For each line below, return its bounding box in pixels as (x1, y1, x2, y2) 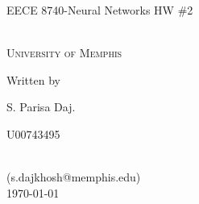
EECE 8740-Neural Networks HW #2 (6, 2, 193, 18)
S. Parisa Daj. (6, 98, 76, 115)
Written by (6, 71, 60, 88)
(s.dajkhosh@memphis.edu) (6, 169, 141, 185)
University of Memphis (6, 44, 122, 61)
